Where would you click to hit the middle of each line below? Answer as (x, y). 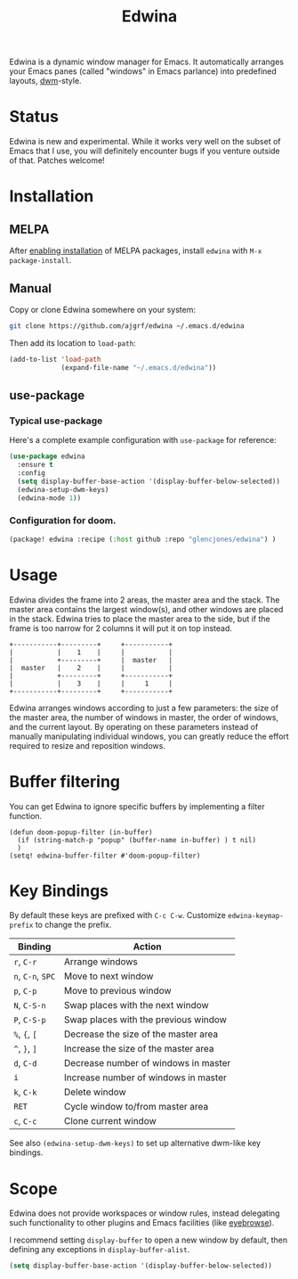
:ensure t (35, 465)
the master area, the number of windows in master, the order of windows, (144, 717)
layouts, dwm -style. (45, 81)
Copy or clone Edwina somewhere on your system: (103, 309)
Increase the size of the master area (139, 1049)
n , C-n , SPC (35, 976)
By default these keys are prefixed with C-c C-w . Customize (118, 915)
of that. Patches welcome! (57, 160)
